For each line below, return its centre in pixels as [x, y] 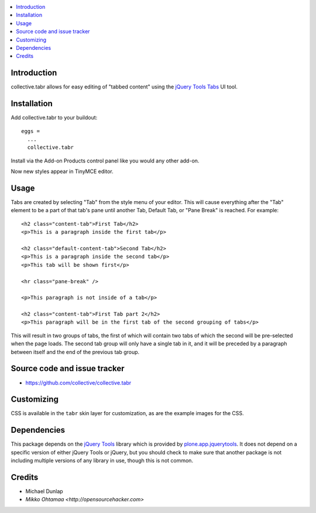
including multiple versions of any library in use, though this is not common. [102, 461]
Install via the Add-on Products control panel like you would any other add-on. [105, 161]
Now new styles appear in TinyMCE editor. [62, 171]
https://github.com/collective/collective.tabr [78, 383]
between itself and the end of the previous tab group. [75, 352]
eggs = [31, 131]
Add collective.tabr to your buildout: [54, 118]
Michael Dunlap [44, 491]
